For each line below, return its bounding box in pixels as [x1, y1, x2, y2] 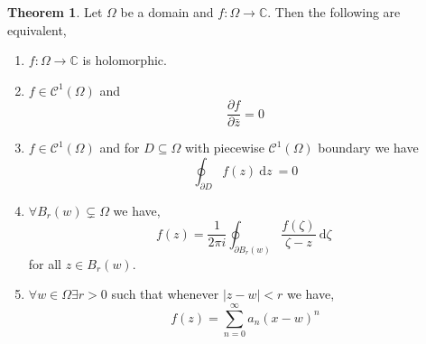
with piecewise [184, 138, 264, 157]
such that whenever [111, 284, 219, 303]
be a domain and [120, 3, 214, 21]
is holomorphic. [82, 51, 167, 70]
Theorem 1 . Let [7, 3, 103, 21]
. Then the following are [267, 3, 401, 21]
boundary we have [318, 138, 419, 157]
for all [28, 254, 62, 273]
